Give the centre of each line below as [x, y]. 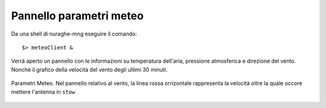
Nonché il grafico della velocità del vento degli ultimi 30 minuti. [89, 69]
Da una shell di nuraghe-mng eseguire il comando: [74, 34]
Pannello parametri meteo [78, 16]
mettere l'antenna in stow [43, 92]
